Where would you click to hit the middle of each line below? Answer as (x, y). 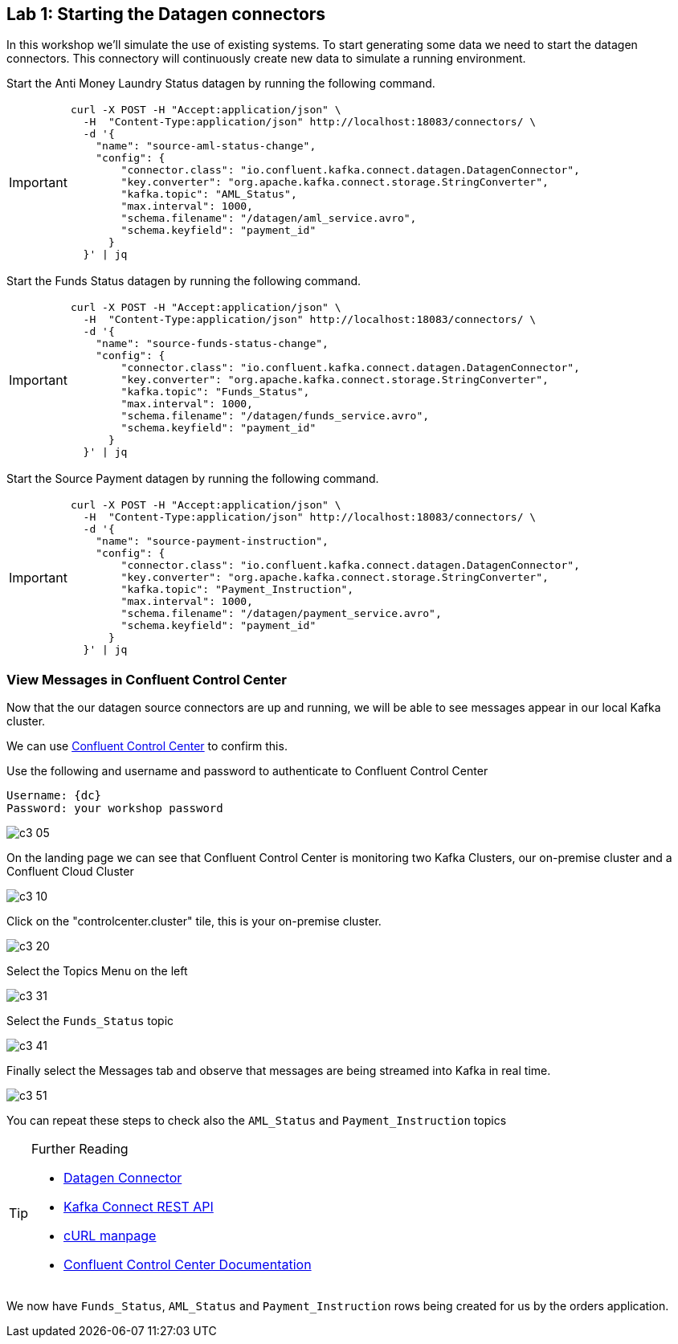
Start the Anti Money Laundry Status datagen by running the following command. (221, 84)
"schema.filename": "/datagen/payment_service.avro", (281, 614)
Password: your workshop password (115, 809)
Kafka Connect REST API (139, 1207)
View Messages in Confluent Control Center (147, 679)
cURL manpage (110, 1236)
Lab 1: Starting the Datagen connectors (166, 14)
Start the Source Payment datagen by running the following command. (193, 479)
